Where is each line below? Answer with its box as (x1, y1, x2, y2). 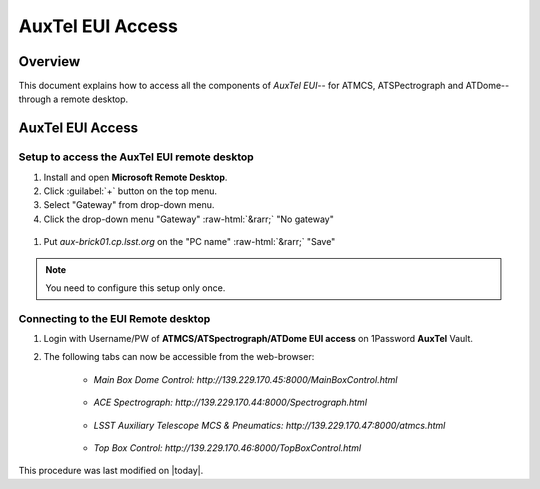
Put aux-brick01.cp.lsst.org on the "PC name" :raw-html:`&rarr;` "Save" (43, 236, 336, 248)
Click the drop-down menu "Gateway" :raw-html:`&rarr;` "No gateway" (43, 213, 334, 225)
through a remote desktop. (18, 93, 129, 105)
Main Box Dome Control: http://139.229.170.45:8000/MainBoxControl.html (93, 373, 398, 385)
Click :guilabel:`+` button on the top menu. (43, 185, 217, 197)
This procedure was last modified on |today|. (18, 465, 204, 477)
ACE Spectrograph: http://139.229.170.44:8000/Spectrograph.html (93, 396, 368, 409)
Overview (18, 53, 81, 70)
